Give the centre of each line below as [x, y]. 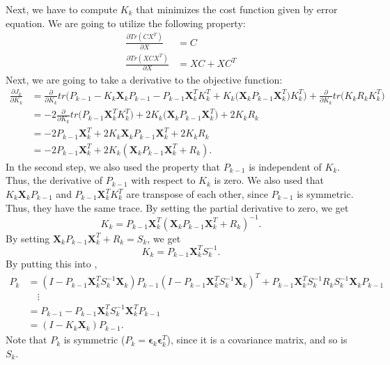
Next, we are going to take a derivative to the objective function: [144, 79]
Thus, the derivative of [54, 180]
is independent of [285, 166]
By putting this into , [52, 264]
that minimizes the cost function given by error [237, 9]
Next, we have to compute [62, 9]
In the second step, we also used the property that [113, 166]
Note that [26, 340]
